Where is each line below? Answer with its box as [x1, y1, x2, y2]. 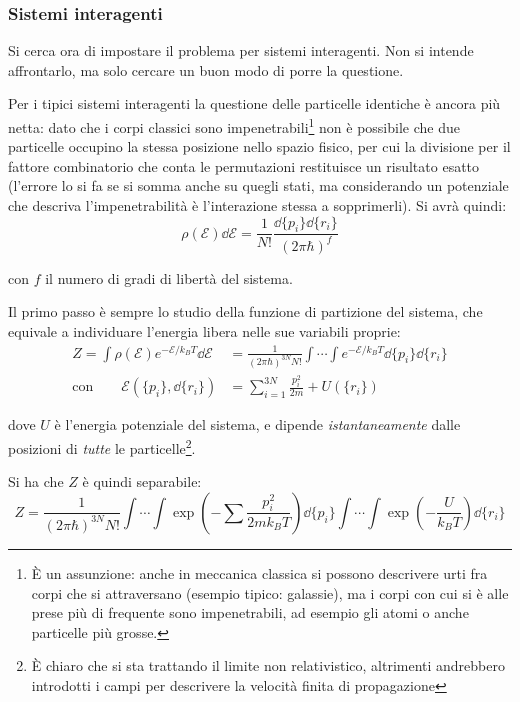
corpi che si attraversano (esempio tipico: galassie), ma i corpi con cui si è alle [31, 582, 509, 603]
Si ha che [8, 471, 64, 492]
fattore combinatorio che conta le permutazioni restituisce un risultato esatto [8, 155, 480, 176]
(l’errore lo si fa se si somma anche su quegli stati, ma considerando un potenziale [8, 175, 509, 196]
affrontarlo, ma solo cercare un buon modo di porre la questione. [8, 59, 404, 80]
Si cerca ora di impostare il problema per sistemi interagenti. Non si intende [8, 40, 474, 61]
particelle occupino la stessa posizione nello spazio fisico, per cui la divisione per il [8, 136, 511, 157]
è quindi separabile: [82, 471, 202, 492]
